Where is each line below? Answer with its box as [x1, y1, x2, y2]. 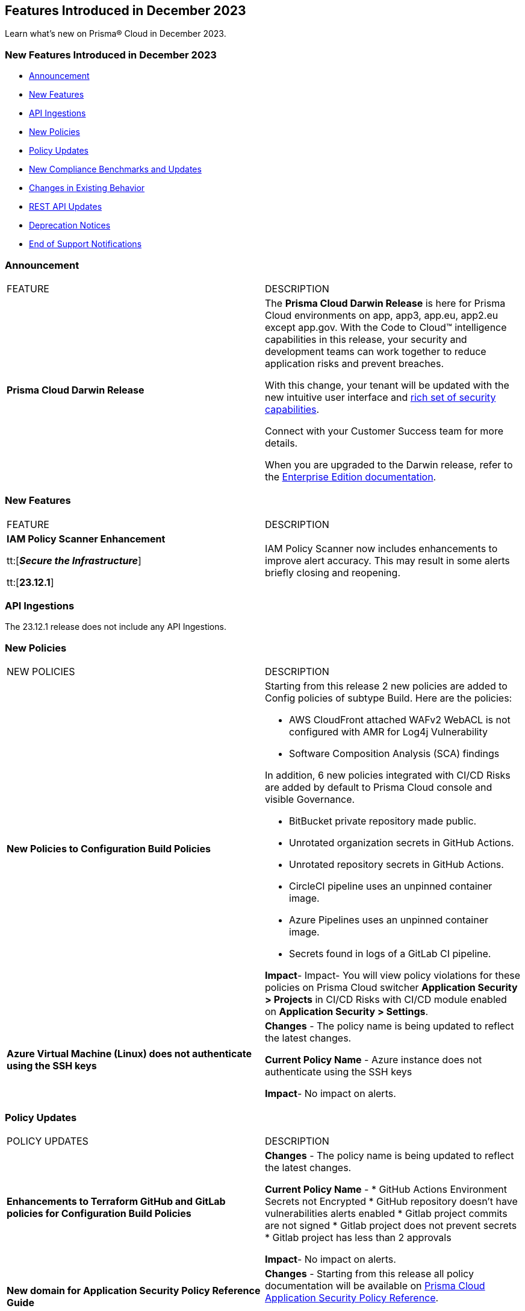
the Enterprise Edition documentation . [265, 470, 436, 483]
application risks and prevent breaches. [265, 357, 444, 369]
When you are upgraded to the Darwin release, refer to [265, 458, 513, 471]
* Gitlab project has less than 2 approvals [265, 1231, 452, 1243]
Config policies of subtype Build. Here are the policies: [265, 692, 512, 705]
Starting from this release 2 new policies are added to [265, 680, 508, 693]
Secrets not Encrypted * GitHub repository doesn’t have [265, 1195, 518, 1207]
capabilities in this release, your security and [265, 333, 467, 345]
